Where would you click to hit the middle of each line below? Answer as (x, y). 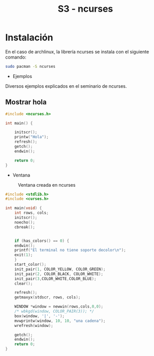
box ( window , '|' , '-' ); (40, 316)
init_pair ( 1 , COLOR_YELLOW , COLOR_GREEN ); (60, 269)
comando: (16, 57)
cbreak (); (25, 227)
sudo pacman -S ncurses (30, 66)
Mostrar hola (26, 102)
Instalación (29, 37)
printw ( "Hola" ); (32, 137)
